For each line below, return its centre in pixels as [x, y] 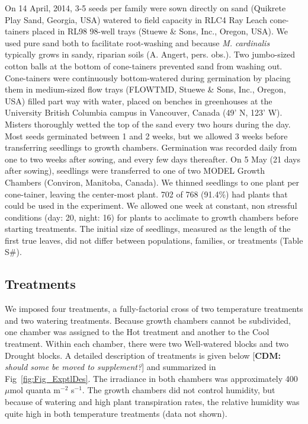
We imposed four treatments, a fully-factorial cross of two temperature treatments [154, 309]
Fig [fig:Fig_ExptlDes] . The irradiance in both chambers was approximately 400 [151, 378]
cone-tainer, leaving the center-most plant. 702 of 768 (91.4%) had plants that [146, 194]
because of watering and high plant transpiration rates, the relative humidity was [152, 402]
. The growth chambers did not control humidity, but [179, 390]
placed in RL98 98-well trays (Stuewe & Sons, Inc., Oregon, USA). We [160, 31]
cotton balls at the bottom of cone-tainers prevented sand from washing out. [144, 66]
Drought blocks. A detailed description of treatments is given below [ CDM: [143, 355]
